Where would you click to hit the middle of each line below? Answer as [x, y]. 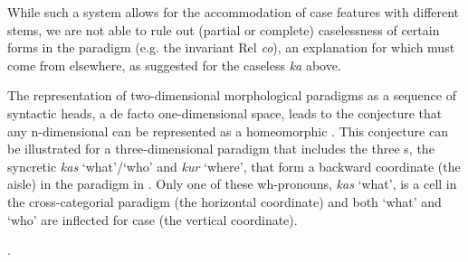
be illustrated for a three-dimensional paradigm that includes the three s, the [221, 149]
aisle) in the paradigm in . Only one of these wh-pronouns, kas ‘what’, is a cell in [232, 184]
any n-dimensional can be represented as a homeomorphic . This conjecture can [228, 131]
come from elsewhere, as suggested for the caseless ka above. [174, 65]
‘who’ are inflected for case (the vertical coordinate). [153, 219]
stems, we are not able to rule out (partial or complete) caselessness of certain [224, 29]
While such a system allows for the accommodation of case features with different [234, 12]
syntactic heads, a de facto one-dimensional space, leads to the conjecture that [225, 112]
